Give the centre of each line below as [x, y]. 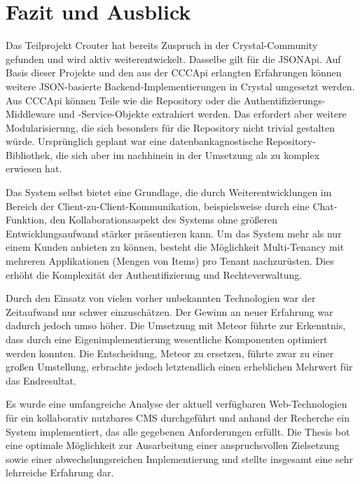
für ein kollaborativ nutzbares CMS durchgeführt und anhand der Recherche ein [178, 417]
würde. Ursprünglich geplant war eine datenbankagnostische [134, 141]
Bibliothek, [29, 154]
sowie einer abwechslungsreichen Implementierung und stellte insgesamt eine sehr [180, 458]
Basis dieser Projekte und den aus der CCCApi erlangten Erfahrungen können [174, 72]
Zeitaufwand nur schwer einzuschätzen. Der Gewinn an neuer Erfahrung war [169, 311]
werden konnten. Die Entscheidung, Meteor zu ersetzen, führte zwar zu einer [170, 353]
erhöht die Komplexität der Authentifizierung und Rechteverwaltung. [154, 274]
